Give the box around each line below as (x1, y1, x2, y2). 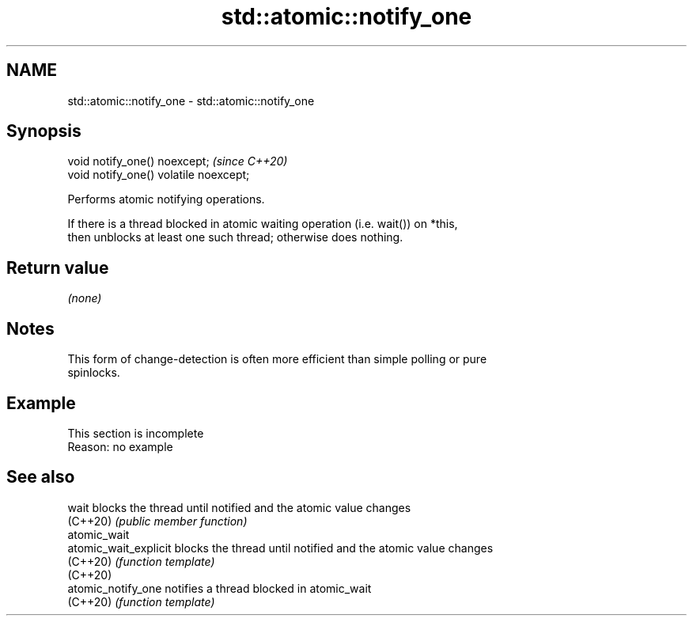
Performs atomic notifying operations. (67, 192, 265, 207)
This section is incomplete (67, 426, 204, 440)
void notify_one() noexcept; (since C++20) (67, 154, 288, 169)
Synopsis (6, 121, 81, 142)
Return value (6, 257, 109, 278)
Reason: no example (67, 439, 173, 453)
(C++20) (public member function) (67, 514, 248, 528)
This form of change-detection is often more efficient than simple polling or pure (67, 352, 487, 366)
